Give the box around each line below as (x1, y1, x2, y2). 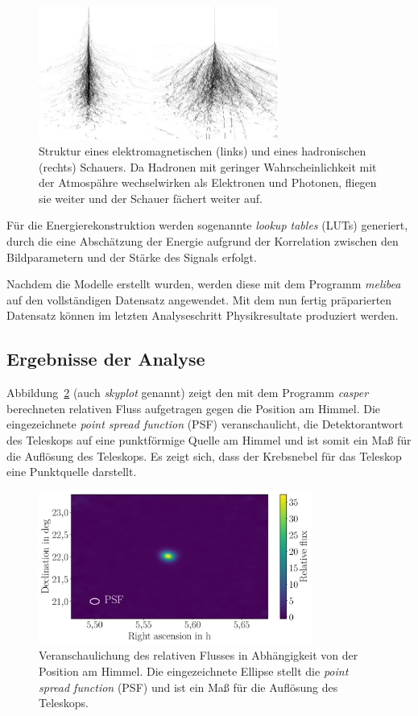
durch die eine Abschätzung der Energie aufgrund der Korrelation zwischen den (6, 232, 399, 249)
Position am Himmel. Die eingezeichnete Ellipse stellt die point (39, 663, 349, 679)
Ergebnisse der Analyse (6, 346, 205, 371)
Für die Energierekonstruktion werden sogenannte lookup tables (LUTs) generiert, (6, 217, 408, 234)
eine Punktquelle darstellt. (6, 463, 137, 480)
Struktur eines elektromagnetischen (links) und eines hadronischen (39, 142, 366, 159)
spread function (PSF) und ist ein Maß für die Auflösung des (39, 678, 338, 695)
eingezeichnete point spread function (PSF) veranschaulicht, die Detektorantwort (6, 416, 404, 432)
